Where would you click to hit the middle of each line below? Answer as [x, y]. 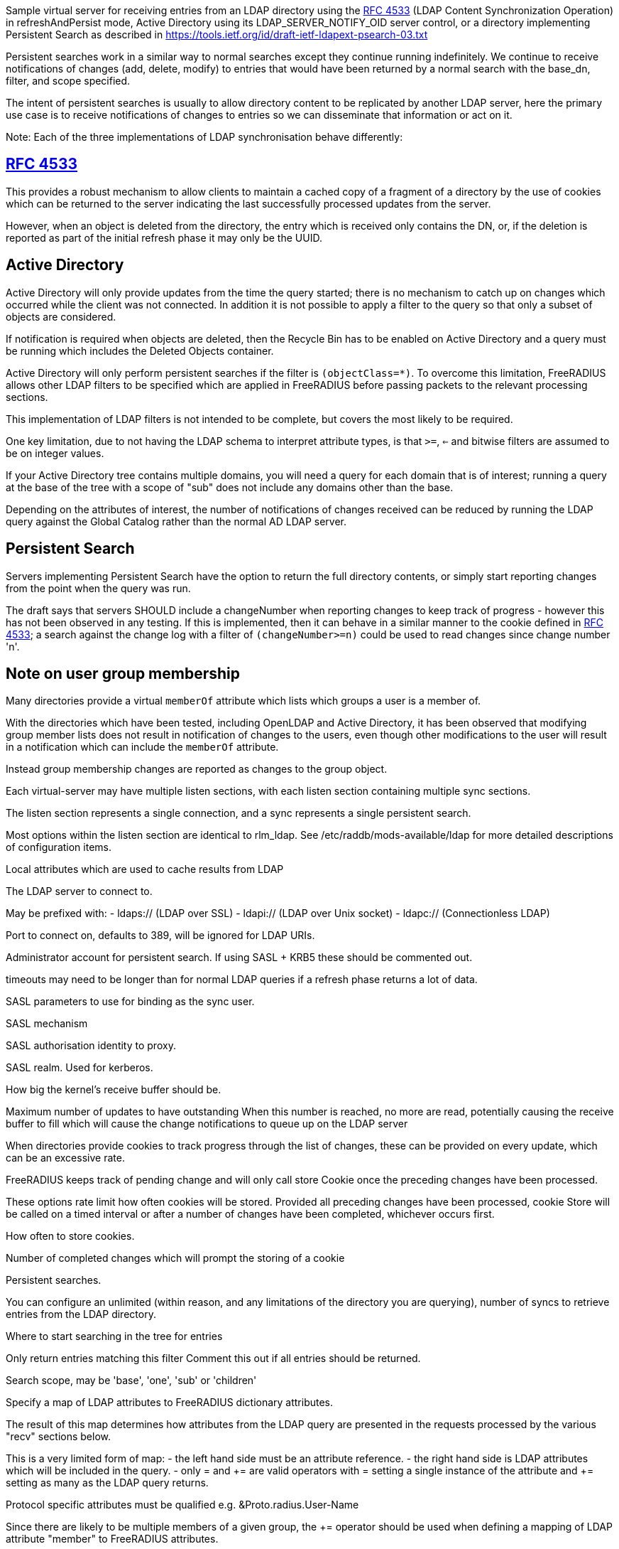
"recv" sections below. [59, 1437]
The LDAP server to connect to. [79, 891]
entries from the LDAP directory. [81, 1314]
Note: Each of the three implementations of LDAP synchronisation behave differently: [204, 137]
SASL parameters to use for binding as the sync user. [130, 1002]
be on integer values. [55, 453]
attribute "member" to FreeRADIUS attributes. [112, 1539]
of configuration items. [59, 847]
